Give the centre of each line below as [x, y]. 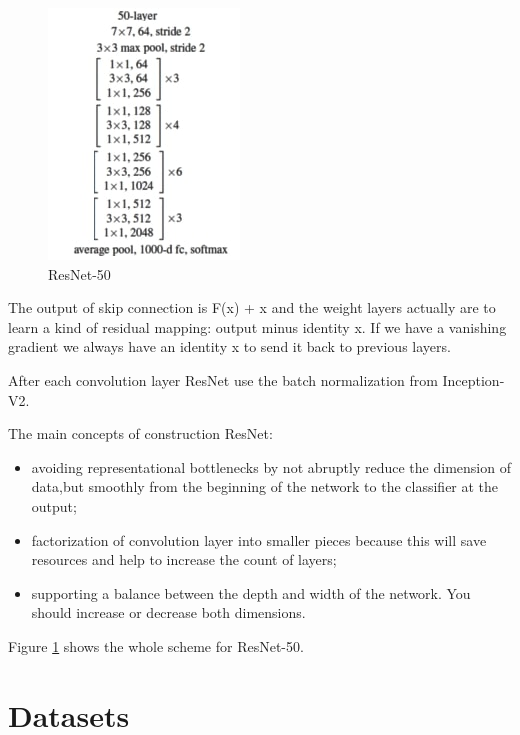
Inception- [473, 379]
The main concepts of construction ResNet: [140, 433]
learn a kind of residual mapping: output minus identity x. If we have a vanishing [257, 326]
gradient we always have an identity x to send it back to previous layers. [229, 346]
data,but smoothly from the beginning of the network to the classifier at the [265, 486]
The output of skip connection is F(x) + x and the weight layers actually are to [252, 307]
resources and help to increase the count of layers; [184, 559]
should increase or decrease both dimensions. [168, 612]
